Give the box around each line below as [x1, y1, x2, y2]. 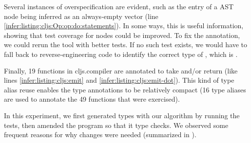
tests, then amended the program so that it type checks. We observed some [4, 120, 229, 130]
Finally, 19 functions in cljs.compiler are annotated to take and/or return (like [4, 65, 238, 75]
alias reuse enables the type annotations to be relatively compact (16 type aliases [4, 84, 246, 94]
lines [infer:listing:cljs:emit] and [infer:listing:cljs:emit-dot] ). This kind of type [4, 75, 234, 85]
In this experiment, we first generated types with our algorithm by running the [4, 110, 240, 120]
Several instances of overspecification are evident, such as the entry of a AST [4, 1, 234, 11]
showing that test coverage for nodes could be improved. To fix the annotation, [4, 30, 240, 40]
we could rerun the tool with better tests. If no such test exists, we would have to [4, 39, 248, 50]
